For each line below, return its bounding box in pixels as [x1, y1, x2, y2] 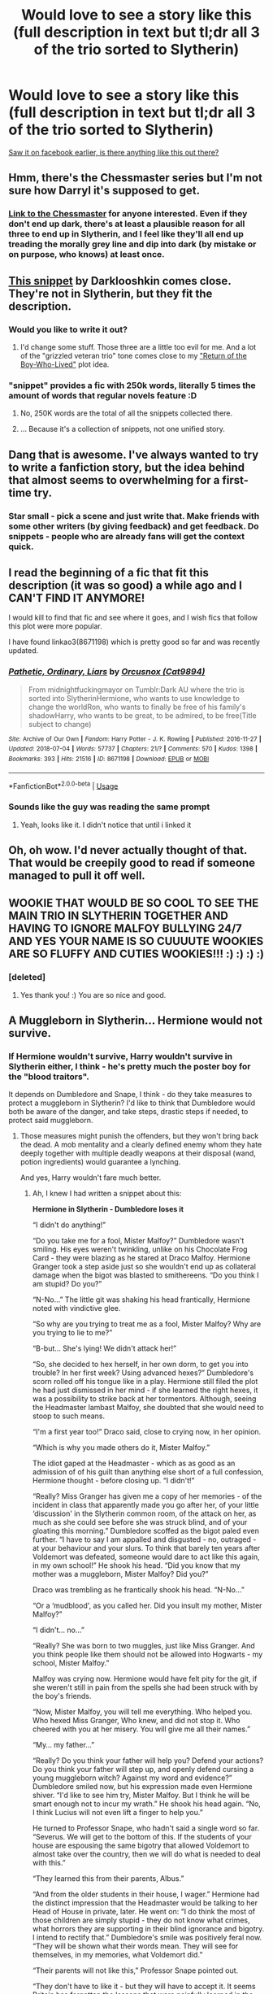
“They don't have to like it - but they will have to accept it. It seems [32, 1982, 256, 1992]
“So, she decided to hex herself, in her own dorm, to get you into [32, 1360, 249, 1369]
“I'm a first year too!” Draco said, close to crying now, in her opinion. [32, 1427, 262, 1437]
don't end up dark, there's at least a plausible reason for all [8, 218, 245, 229]
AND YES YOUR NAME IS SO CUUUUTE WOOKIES [8, 934, 264, 948]
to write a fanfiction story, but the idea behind [8, 460, 245, 474]
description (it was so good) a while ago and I [8, 578, 242, 592]
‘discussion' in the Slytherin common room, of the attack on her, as [32, 1509, 257, 1518]
